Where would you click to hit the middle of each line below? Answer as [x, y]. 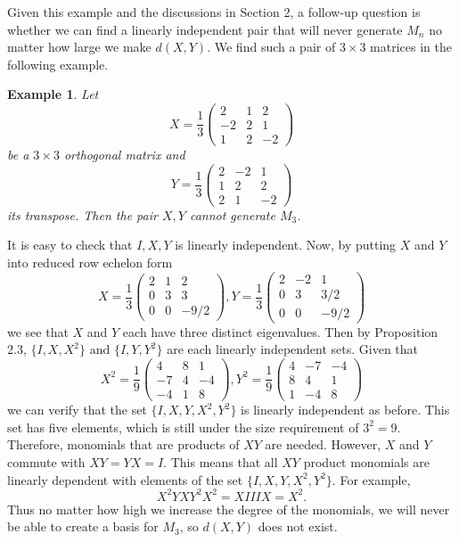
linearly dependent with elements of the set [125, 479]
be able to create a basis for [83, 526]
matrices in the [411, 47]
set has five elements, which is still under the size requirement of [183, 427]
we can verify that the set [77, 410]
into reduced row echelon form [90, 263]
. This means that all [221, 461]
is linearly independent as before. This [345, 410]
